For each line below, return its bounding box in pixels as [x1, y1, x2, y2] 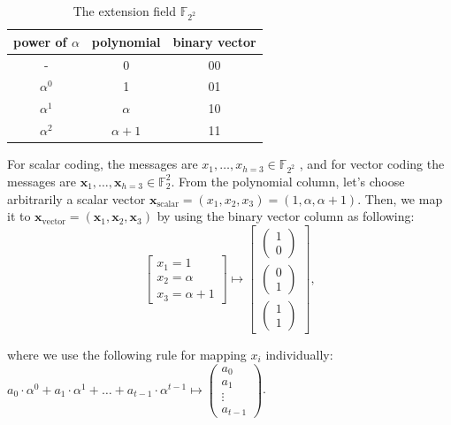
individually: [265, 345, 333, 363]
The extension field [73, 2, 177, 19]
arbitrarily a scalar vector [7, 189, 146, 208]
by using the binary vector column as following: [157, 207, 415, 225]
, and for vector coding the [299, 155, 445, 173]
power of [13, 32, 67, 50]
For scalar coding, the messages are [7, 155, 198, 173]
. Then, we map [357, 189, 443, 208]
